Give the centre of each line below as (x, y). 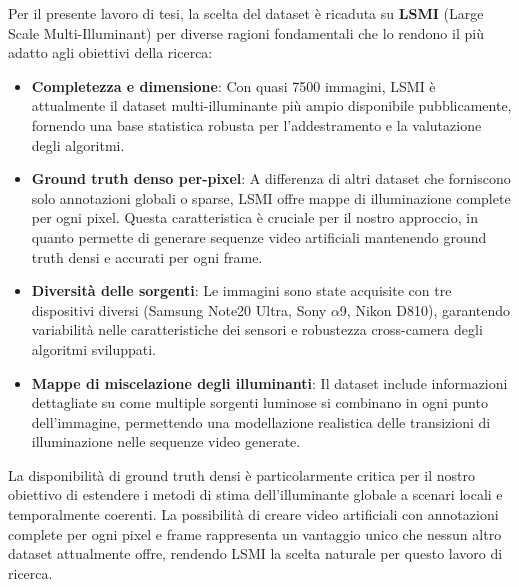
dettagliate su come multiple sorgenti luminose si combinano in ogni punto (259, 402)
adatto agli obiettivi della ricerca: (110, 52)
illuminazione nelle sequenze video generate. (166, 441)
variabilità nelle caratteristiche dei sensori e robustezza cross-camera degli (257, 329)
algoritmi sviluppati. (94, 348)
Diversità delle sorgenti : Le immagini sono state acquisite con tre (241, 290)
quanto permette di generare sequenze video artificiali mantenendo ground (259, 236)
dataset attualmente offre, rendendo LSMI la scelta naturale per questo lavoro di (255, 553)
